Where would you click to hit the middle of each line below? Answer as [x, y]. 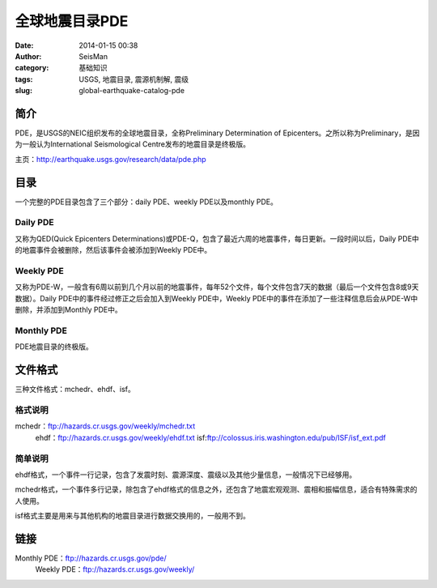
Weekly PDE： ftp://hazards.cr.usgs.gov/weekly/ [115, 569]
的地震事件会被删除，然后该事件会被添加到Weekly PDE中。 [113, 250]
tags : [24, 79]
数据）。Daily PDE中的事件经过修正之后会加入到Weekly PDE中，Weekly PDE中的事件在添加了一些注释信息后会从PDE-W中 [216, 298]
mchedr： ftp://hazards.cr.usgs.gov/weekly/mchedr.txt [105, 426]
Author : [28, 56]
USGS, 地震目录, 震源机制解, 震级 [134, 79]
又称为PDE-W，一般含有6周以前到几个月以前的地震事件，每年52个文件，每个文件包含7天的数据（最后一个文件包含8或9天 [217, 287]
